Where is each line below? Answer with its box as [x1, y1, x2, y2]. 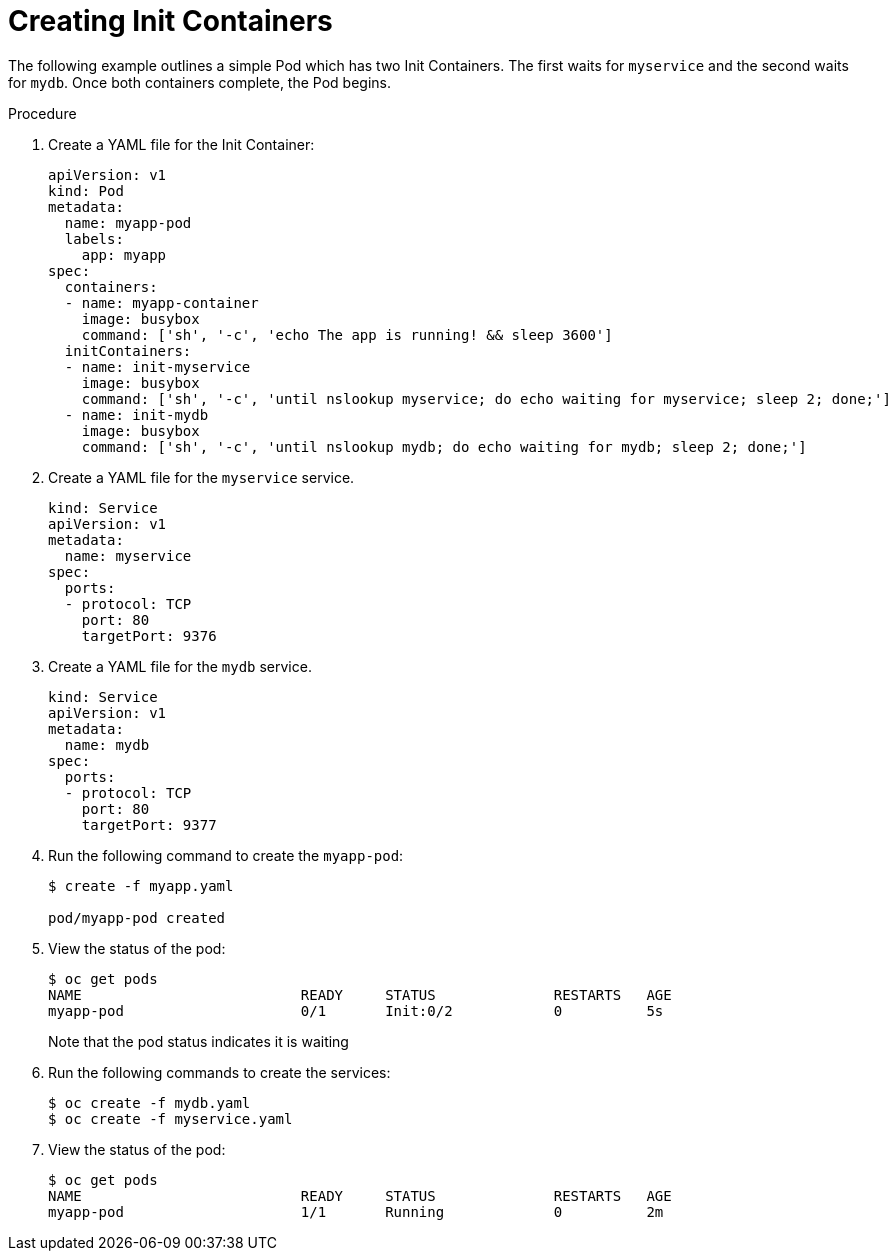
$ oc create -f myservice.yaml [48, 1110, 293, 1127]
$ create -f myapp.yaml [48, 877, 234, 894]
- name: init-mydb [64, 406, 209, 423]
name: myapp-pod [64, 214, 192, 231]
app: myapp [81, 246, 167, 263]
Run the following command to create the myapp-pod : [48, 846, 404, 864]
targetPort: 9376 [81, 627, 217, 644]
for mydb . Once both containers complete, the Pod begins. [8, 73, 391, 91]
